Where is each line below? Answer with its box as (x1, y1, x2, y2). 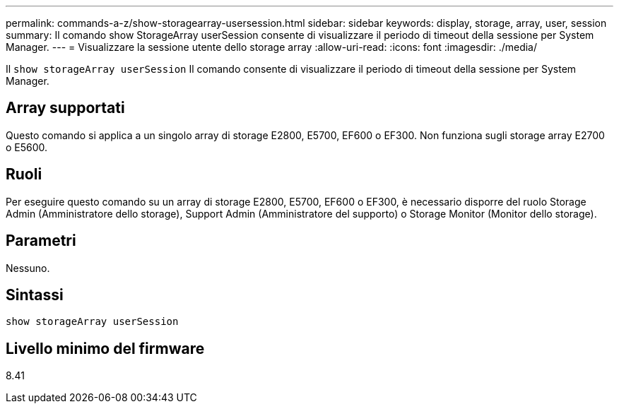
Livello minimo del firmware (6, 339, 205, 357)
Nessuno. (6, 261, 50, 274)
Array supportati (6, 99, 125, 117)
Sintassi (6, 285, 64, 304)
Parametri (6, 232, 76, 250)
